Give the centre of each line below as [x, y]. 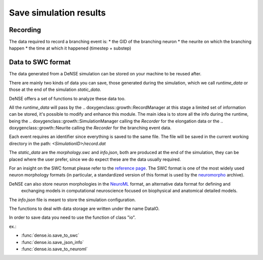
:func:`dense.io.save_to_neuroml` [54, 249]
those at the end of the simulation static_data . [55, 89]
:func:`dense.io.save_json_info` [52, 242]
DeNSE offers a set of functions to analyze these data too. [67, 98]
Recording [25, 30]
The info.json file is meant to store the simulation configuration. [72, 200]
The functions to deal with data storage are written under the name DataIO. [84, 208]
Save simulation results [57, 13]
